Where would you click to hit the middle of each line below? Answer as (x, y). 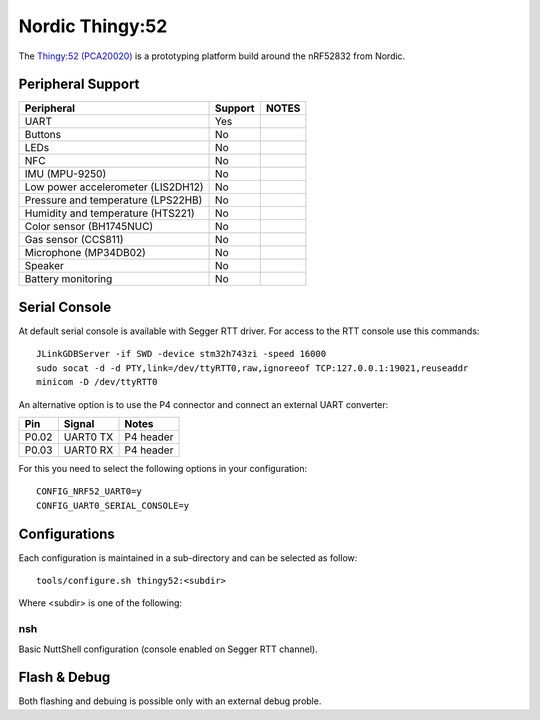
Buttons (43, 135)
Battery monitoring (68, 279)
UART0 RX (88, 450)
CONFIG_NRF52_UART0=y (89, 491)
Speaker (44, 266)
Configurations (66, 533)
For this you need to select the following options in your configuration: (163, 468)
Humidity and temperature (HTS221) (109, 213)
